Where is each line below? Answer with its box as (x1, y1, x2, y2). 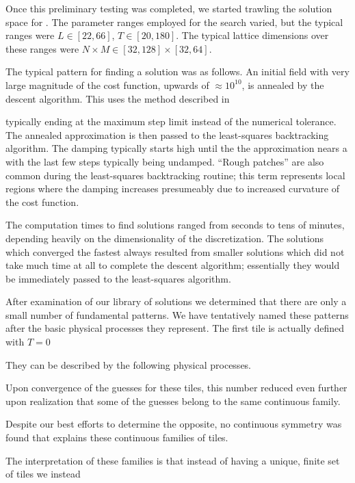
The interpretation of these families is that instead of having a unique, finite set (5, 453, 340, 467)
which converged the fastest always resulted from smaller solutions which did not (5, 244, 345, 259)
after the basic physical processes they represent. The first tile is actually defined (5, 321, 345, 335)
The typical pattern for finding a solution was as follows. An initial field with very (5, 64, 350, 79)
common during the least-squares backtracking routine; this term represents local (5, 168, 345, 182)
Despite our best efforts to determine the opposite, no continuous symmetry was (5, 417, 342, 431)
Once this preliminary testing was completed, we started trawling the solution (5, 1, 332, 15)
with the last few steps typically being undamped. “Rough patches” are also (5, 154, 324, 168)
